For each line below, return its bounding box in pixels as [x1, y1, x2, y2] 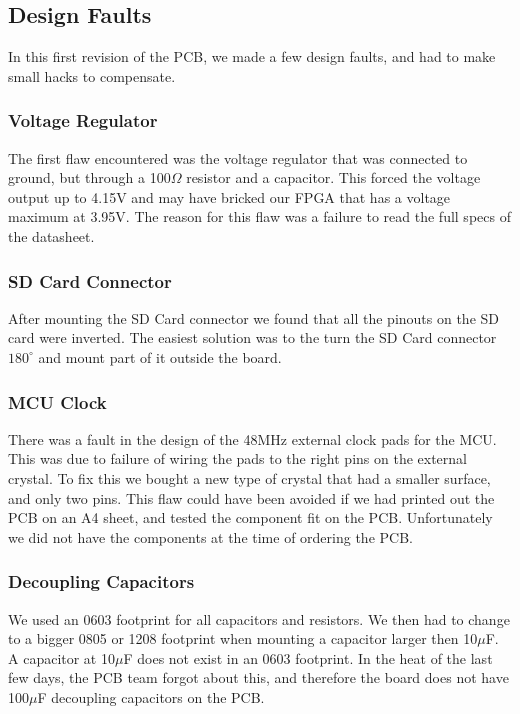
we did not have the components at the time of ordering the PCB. [8, 526, 413, 547]
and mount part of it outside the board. [38, 346, 282, 367]
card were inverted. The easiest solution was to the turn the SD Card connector [8, 327, 497, 348]
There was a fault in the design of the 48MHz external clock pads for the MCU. [8, 428, 497, 449]
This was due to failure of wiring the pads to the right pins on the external [8, 448, 467, 469]
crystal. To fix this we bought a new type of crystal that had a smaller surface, [8, 467, 491, 488]
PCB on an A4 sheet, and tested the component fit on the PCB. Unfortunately [8, 507, 493, 528]
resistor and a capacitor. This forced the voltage [186, 167, 481, 188]
